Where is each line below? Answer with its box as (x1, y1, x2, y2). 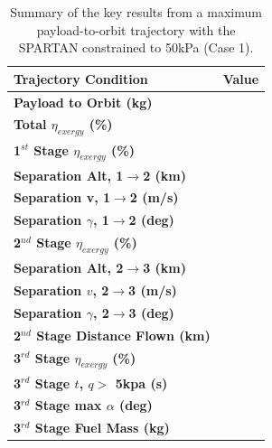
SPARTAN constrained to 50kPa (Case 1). (18, 38, 254, 57)
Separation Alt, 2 (14, 258, 124, 277)
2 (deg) (128, 210, 174, 229)
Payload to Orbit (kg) (14, 92, 153, 111)
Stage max (34, 396, 102, 415)
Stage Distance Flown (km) (36, 325, 211, 344)
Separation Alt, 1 (14, 165, 124, 184)
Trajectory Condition (14, 69, 148, 88)
